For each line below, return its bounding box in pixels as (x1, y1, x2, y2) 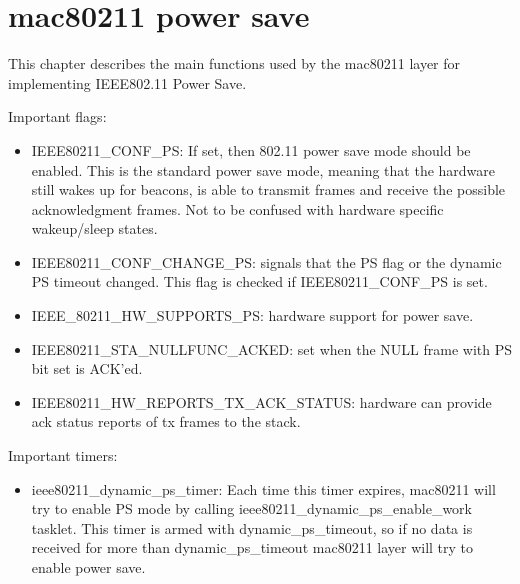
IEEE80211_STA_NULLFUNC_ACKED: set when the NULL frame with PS (31, 338, 513, 359)
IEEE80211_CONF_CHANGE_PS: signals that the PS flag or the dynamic (31, 251, 502, 272)
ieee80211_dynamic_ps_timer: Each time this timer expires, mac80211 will (31, 478, 496, 499)
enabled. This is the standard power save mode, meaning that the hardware (31, 159, 496, 180)
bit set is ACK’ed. (31, 358, 143, 379)
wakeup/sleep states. (31, 218, 158, 239)
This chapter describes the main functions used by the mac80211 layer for (8, 53, 461, 74)
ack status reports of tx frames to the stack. (31, 411, 301, 432)
